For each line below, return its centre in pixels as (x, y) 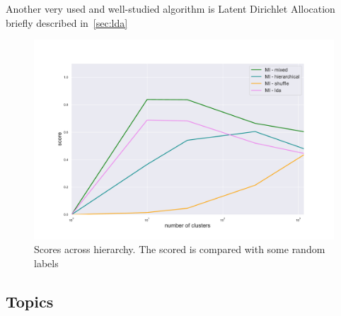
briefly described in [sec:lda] (67, 22)
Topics (30, 301)
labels (46, 263)
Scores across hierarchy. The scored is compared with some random (180, 249)
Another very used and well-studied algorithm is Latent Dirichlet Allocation (170, 8)
